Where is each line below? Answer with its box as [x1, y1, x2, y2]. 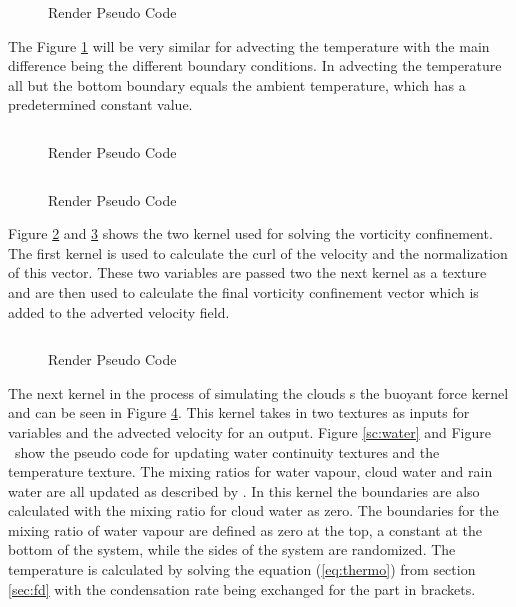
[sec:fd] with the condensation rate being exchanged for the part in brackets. [8, 578, 476, 599]
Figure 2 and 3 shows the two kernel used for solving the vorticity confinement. [8, 223, 493, 244]
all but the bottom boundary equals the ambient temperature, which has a [8, 74, 466, 95]
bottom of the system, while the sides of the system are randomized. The [8, 539, 456, 560]
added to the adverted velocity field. [8, 301, 230, 322]
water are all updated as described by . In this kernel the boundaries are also [8, 480, 480, 501]
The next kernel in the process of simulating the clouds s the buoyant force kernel [8, 382, 509, 403]
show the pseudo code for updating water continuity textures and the [14, 441, 440, 462]
